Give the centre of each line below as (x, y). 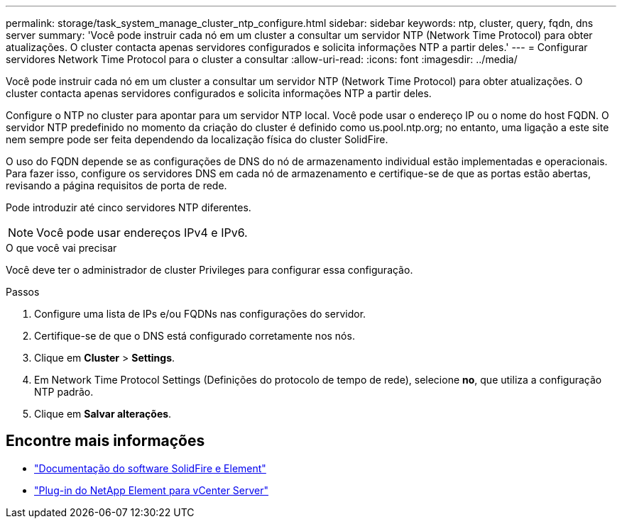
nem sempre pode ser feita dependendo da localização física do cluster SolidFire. (197, 139)
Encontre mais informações (105, 441)
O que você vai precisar (61, 248)
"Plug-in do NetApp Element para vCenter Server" (152, 490)
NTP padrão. (64, 392)
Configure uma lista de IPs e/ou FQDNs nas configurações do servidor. (200, 314)
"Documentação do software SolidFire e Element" (150, 468)
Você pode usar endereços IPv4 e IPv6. (142, 233)
